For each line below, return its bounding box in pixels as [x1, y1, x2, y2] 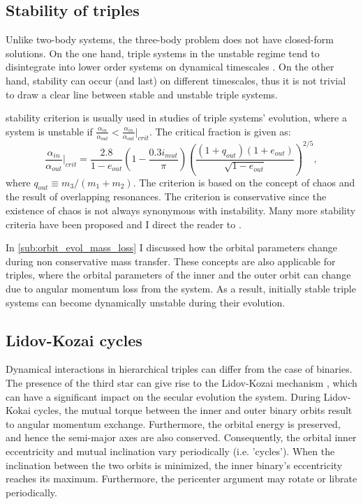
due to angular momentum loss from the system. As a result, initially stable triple [6, 281, 356, 296]
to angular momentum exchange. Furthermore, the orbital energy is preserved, [6, 416, 341, 431]
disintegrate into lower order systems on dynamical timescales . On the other [6, 59, 334, 74]
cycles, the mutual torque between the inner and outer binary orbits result [34, 403, 353, 417]
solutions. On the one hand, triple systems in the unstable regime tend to [6, 45, 320, 60]
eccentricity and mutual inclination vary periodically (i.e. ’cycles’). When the [6, 443, 335, 458]
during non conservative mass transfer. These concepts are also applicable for [6, 253, 336, 268]
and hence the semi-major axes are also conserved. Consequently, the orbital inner [6, 430, 357, 445]
